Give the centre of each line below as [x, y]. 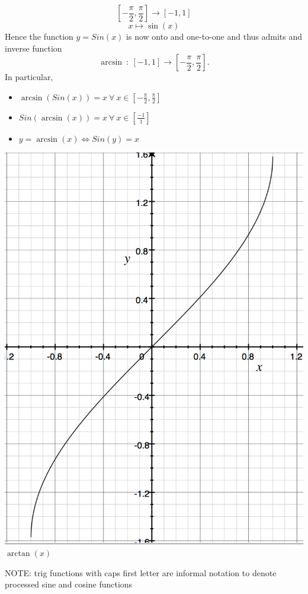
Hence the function [39, 36]
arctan [18, 553]
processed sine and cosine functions [69, 584]
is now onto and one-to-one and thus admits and [214, 36]
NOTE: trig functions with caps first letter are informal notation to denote [141, 572]
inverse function [33, 48]
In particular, [29, 77]
